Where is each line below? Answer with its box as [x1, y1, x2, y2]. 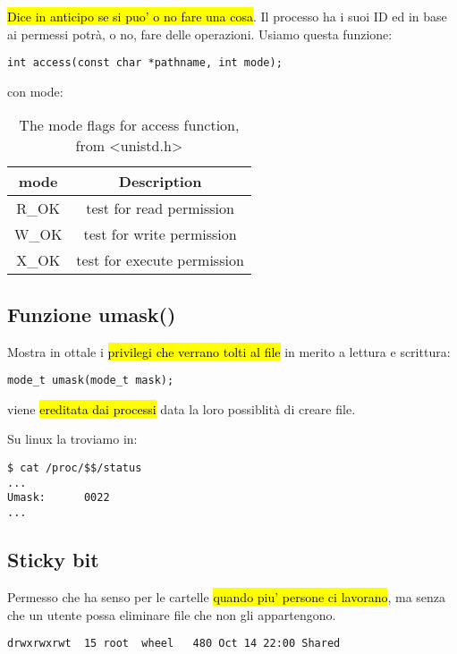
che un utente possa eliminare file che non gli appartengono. [7, 605, 336, 624]
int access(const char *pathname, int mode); [7, 56, 283, 70]
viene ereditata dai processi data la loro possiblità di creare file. [7, 399, 356, 418]
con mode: [7, 81, 63, 100]
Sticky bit [7, 546, 99, 573]
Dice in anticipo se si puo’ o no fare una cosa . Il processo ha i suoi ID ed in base [7, 7, 447, 25]
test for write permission [83, 224, 237, 245]
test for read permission [86, 198, 234, 219]
